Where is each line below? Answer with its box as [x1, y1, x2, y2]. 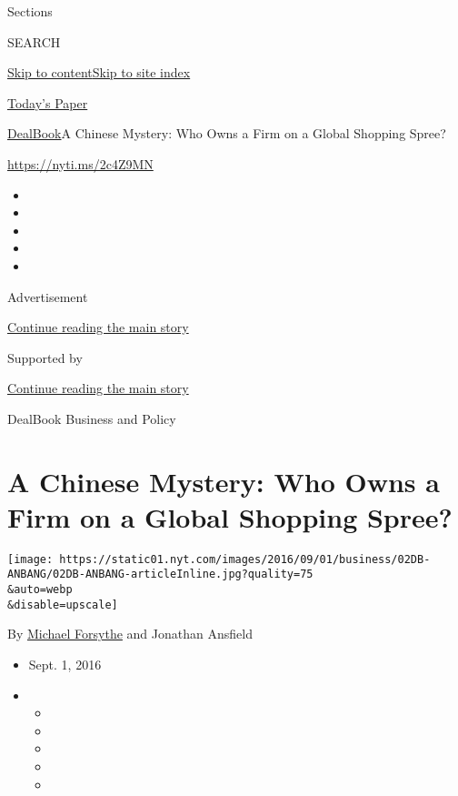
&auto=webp [7, 583, 73, 597]
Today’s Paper [7, 93, 88, 112]
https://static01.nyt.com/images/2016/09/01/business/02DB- [59, 552, 431, 566]
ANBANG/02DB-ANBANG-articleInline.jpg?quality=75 [7, 568, 314, 581]
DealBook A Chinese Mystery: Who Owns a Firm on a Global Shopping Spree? [7, 124, 446, 143]
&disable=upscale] [7, 598, 118, 611]
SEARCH [7, 32, 61, 51]
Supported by [7, 348, 83, 367]
